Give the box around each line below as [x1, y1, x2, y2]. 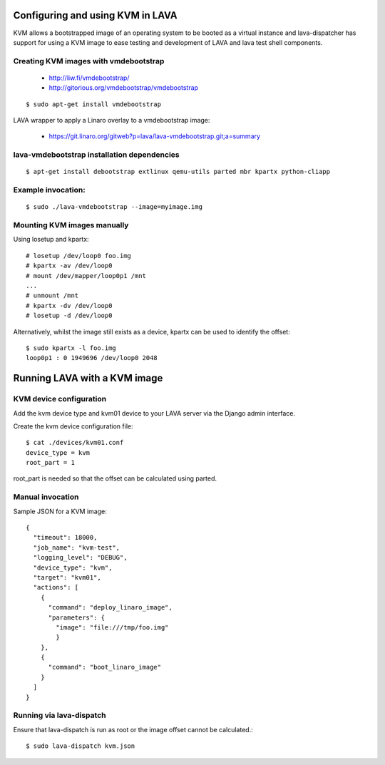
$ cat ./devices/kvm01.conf [26, 438, 124, 447]
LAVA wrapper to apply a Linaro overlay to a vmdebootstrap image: [13, 116, 210, 125]
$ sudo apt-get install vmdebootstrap [26, 100, 162, 108]
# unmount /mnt [26, 292, 79, 299]
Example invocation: [13, 185, 86, 195]
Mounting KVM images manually [13, 220, 129, 230]
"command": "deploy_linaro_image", [48, 603, 173, 612]
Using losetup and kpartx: [13, 235, 89, 244]
